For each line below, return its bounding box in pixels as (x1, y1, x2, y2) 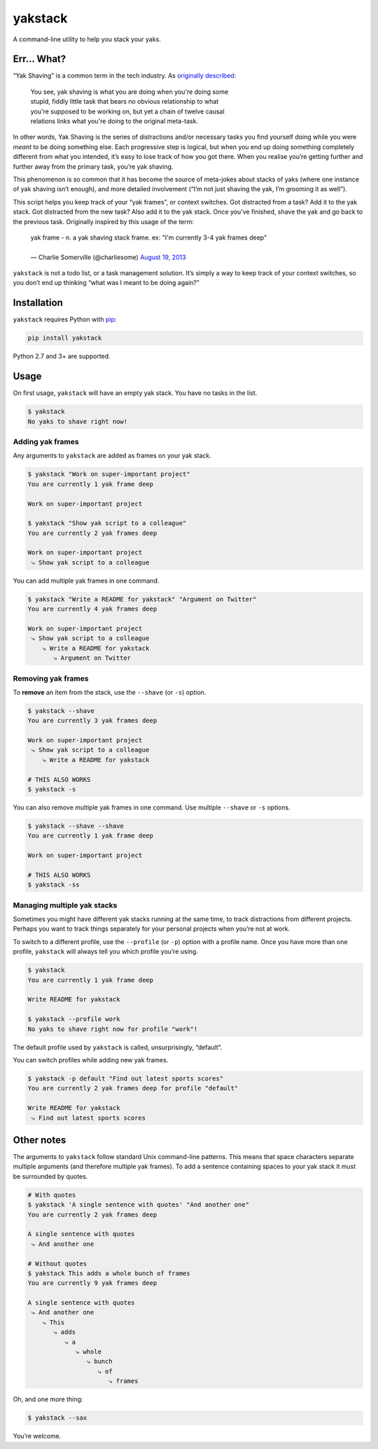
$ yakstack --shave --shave (27, 822, 124, 830)
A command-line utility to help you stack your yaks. (13, 35, 161, 43)
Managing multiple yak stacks (13, 900, 118, 910)
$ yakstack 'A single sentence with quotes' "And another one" (27, 1201, 250, 1209)
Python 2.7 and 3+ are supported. (13, 352, 111, 361)
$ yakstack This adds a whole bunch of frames (27, 1269, 190, 1277)
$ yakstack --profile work (27, 1015, 120, 1023)
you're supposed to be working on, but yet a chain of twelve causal (30, 107, 225, 116)
